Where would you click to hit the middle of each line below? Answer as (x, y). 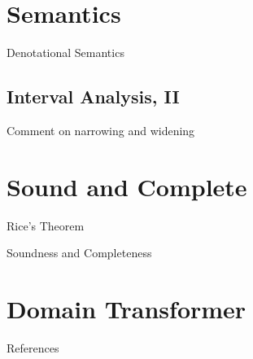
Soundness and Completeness (79, 253)
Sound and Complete (127, 186)
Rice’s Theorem (46, 225)
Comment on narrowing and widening (101, 130)
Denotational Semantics (65, 53)
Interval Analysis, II (93, 96)
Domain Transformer (126, 309)
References (33, 347)
